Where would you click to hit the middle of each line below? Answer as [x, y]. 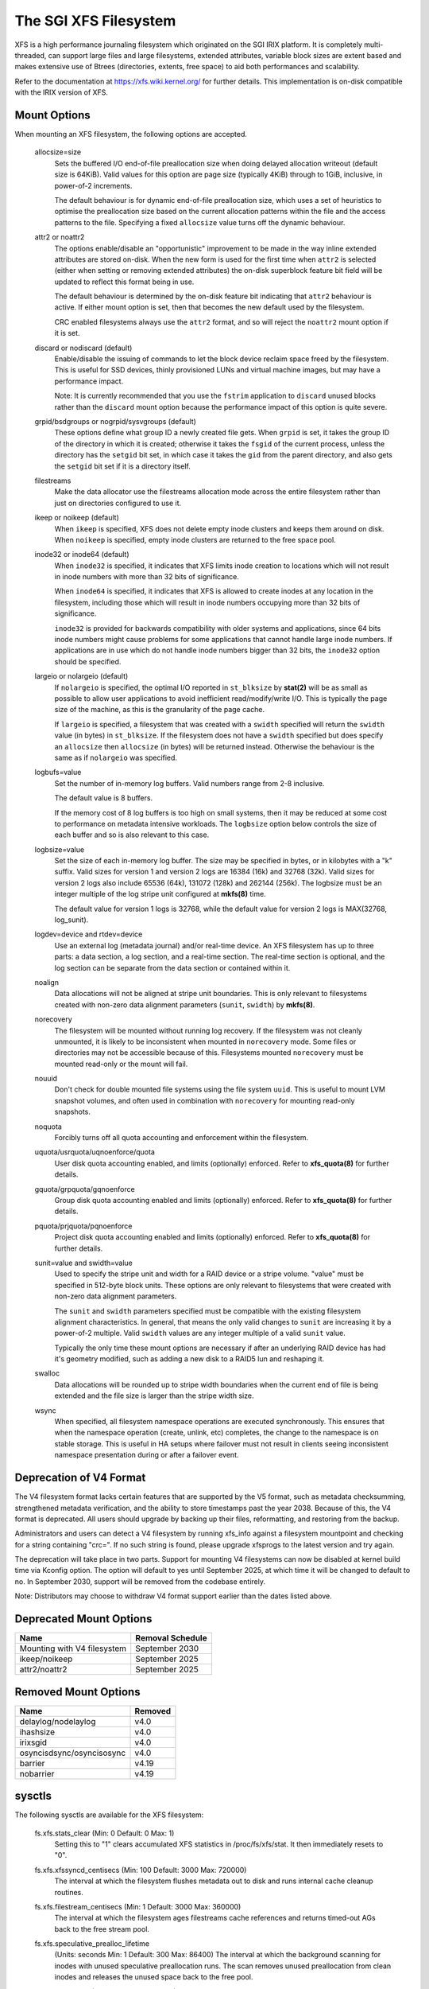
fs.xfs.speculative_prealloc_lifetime [92, 1944]
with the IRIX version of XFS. [62, 92]
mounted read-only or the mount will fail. [121, 1064]
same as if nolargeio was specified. [116, 757]
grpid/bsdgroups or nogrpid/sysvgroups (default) [115, 421]
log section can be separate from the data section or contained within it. [172, 967]
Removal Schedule [171, 1638]
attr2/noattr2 [43, 1669]
